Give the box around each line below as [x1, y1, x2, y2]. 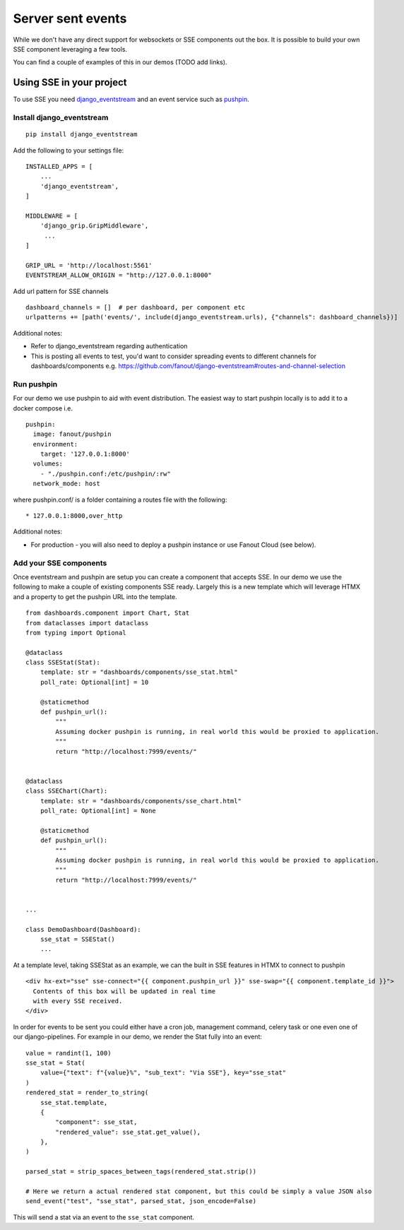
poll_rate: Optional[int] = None [40, 806, 157, 815]
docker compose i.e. [13, 403, 73, 413]
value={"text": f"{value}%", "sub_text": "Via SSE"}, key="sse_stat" [40, 1069, 287, 1077]
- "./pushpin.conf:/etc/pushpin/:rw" [40, 470, 171, 478]
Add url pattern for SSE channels [13, 287, 109, 295]
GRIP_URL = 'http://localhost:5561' [25, 261, 153, 269]
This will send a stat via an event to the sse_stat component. [13, 1212, 194, 1222]
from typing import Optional [25, 629, 126, 637]
